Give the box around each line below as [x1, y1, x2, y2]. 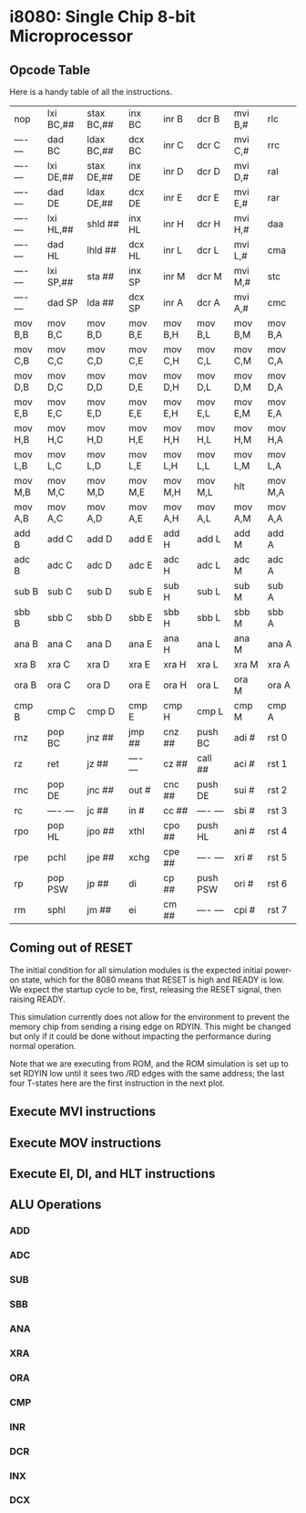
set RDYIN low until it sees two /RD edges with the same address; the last [9, 1067, 285, 1078]
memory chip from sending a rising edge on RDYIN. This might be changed [9, 1021, 291, 1032]
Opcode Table [9, 62, 91, 78]
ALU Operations [9, 1197, 102, 1213]
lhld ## [87, 244, 117, 257]
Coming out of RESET [9, 940, 134, 956]
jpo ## [87, 825, 115, 837]
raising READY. [9, 993, 66, 1004]
